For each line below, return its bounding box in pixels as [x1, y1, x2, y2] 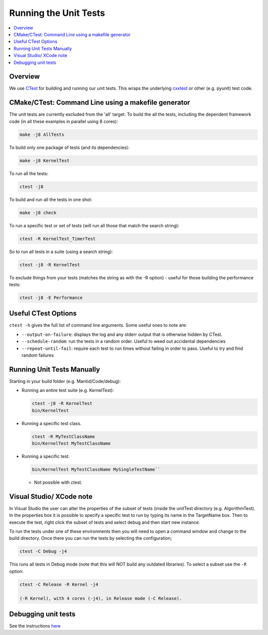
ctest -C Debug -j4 [19, 549, 67, 554]
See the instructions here [9, 623, 61, 629]
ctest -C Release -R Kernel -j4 [19, 581, 99, 587]
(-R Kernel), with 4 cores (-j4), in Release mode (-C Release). [19, 595, 182, 601]
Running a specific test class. [21, 420, 82, 426]
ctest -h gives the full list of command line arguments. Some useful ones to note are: [9, 322, 187, 328]
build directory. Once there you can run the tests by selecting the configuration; [9, 535, 172, 541]
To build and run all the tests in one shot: [9, 196, 93, 202]
